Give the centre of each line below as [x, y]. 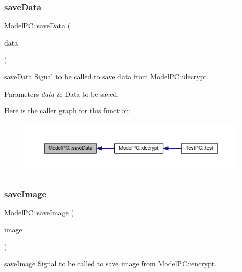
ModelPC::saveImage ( [39, 212]
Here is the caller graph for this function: [68, 110]
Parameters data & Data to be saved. [62, 93]
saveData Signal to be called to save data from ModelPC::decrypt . [106, 76]
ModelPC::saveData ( [37, 26]
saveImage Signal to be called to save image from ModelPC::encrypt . [110, 263]
